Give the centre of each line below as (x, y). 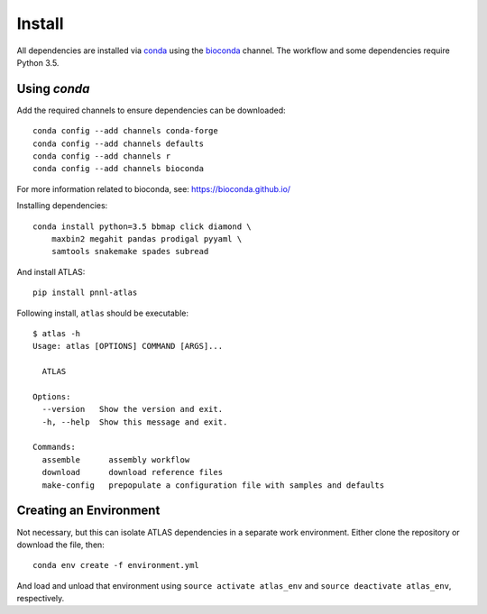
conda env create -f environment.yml (116, 565)
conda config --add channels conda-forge (125, 131)
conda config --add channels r (102, 156)
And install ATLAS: (51, 271)
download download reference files (133, 472)
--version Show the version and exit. (133, 409)
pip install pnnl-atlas (85, 293)
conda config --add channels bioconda (119, 169)
